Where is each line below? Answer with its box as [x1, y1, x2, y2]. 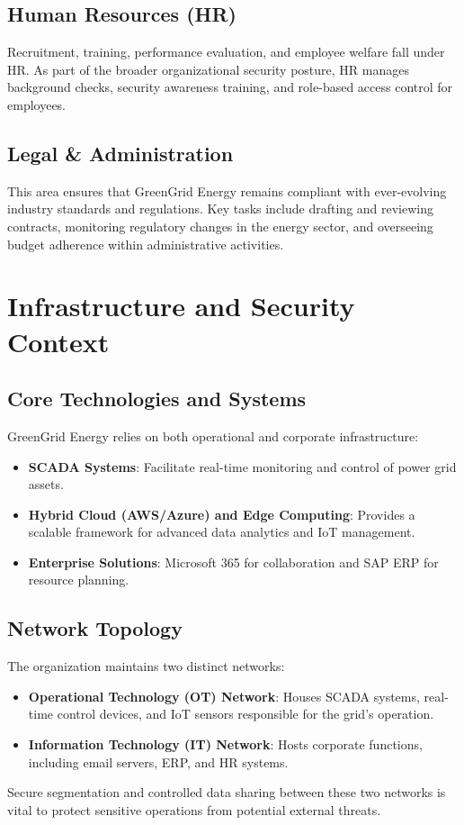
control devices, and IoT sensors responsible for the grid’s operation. [57, 704, 434, 723]
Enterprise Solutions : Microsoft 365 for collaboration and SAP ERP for [28, 552, 439, 571]
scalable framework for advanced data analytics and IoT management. [28, 522, 415, 541]
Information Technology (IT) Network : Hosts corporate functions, [28, 735, 423, 754]
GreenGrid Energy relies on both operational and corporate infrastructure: [7, 426, 419, 445]
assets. [28, 475, 64, 494]
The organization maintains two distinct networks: [7, 657, 285, 675]
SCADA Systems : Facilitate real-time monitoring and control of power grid [28, 457, 457, 476]
